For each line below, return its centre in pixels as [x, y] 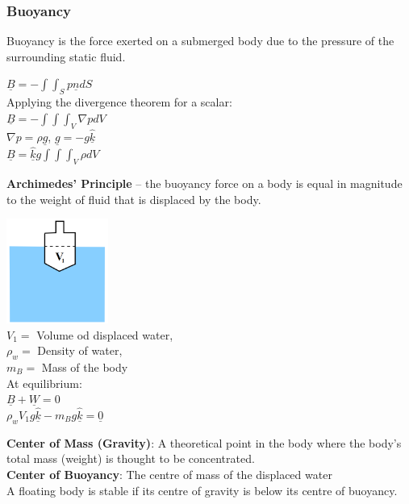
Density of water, [80, 350]
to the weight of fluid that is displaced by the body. [134, 199]
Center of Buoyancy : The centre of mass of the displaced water [169, 474]
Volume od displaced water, [105, 334]
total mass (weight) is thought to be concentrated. [131, 458]
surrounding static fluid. [66, 56]
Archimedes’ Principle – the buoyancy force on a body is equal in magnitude [204, 183]
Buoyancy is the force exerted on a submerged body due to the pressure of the [200, 41]
